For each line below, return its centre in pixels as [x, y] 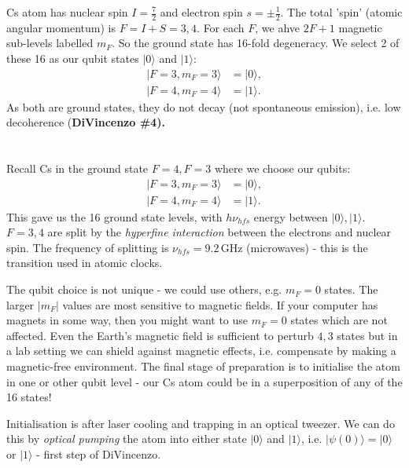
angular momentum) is [61, 27]
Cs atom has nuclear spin [67, 12]
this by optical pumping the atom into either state [127, 439]
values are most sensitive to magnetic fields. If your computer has [220, 304]
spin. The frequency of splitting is [88, 247]
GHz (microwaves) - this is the [294, 247]
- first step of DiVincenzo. [99, 454]
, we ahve [278, 27]
